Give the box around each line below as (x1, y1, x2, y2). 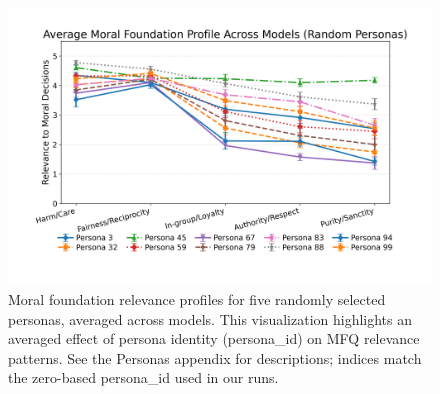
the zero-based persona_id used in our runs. (8, 367, 279, 388)
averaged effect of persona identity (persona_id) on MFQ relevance (8, 328, 420, 349)
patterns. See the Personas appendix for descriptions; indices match (8, 347, 422, 368)
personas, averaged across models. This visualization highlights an (8, 308, 413, 329)
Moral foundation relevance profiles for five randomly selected (8, 289, 386, 310)
